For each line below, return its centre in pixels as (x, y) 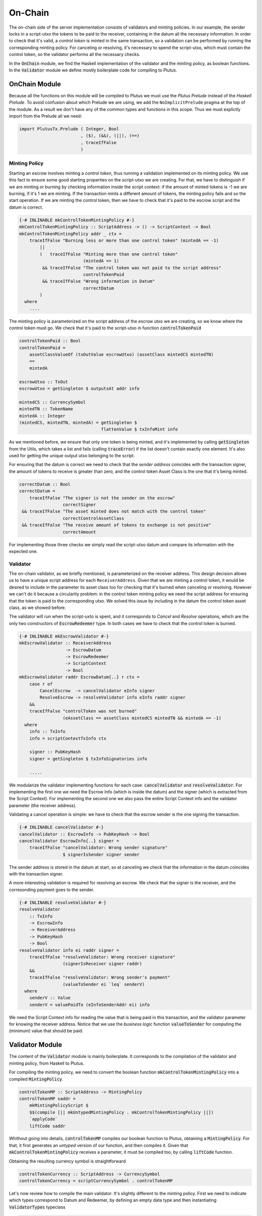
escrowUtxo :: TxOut (43, 382)
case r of (41, 684)
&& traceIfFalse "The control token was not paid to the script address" (132, 268)
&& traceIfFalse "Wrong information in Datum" (98, 281)
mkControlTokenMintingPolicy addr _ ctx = (70, 234)
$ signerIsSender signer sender (101, 854)
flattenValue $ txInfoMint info (139, 429)
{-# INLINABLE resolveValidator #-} (63, 903)
